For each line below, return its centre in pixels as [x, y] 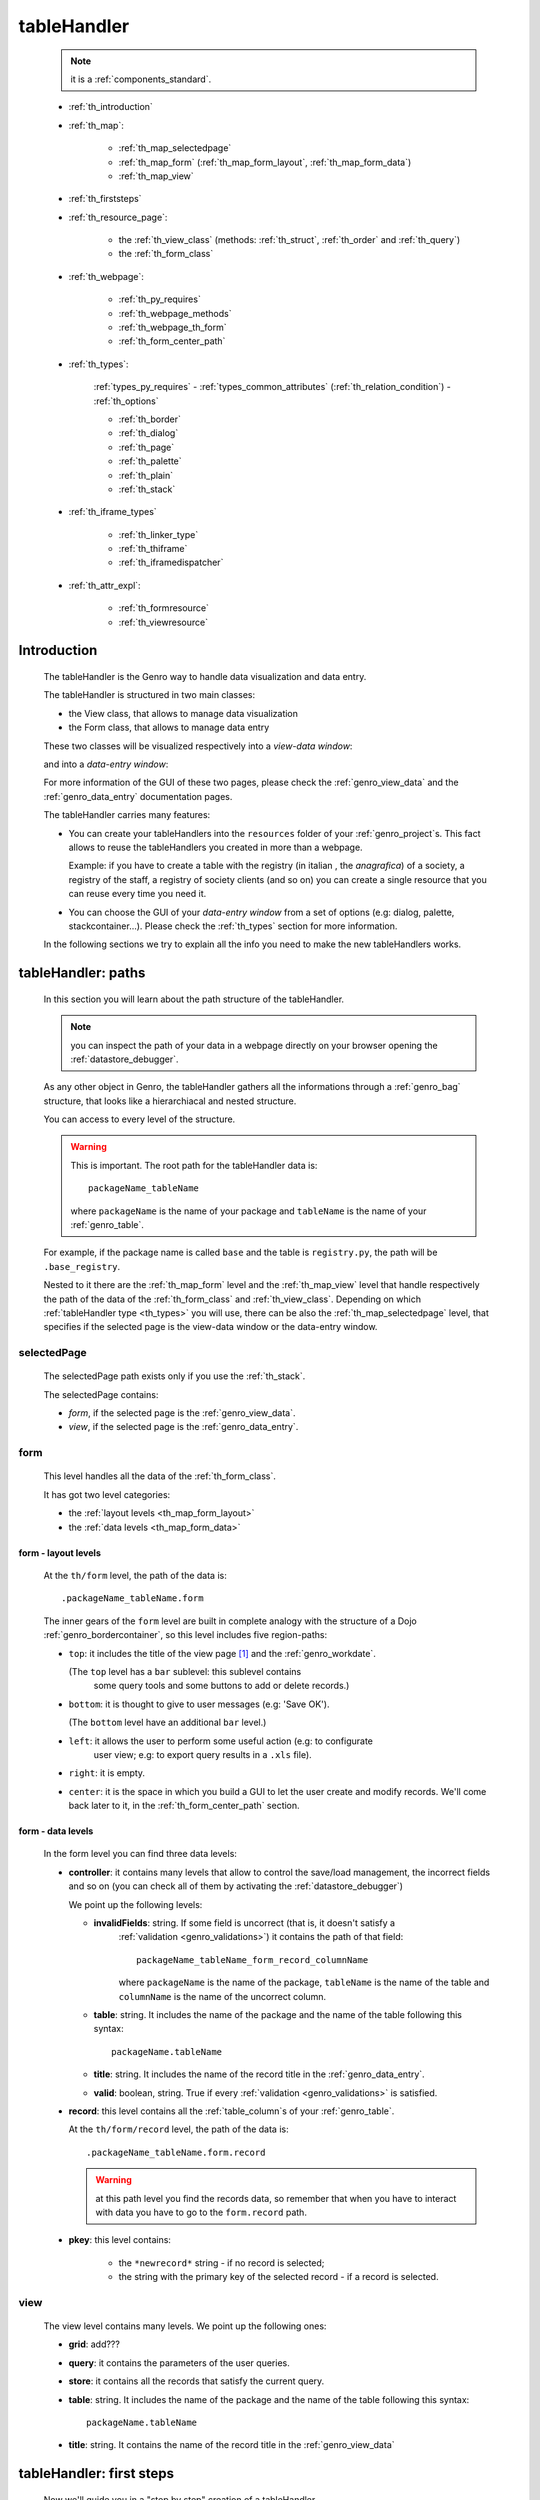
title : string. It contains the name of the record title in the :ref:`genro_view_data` [231, 2445]
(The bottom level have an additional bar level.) [167, 1722]
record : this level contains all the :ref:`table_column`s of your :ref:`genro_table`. [231, 2111]
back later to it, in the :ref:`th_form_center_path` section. [184, 1806]
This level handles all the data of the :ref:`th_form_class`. [160, 1476]
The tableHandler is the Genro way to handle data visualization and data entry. [205, 677]
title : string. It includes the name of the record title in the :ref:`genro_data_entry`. [259, 2074]
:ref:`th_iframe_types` [112, 512]
